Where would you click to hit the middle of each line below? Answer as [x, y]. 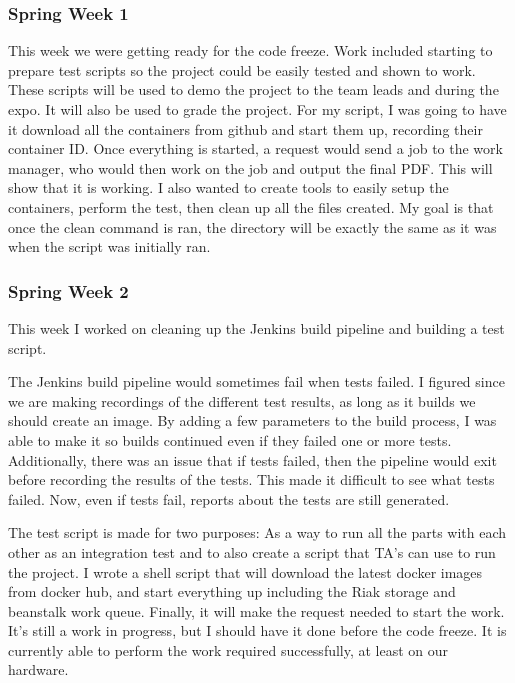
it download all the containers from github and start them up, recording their [245, 128]
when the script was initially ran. [109, 246]
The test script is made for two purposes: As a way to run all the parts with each [257, 532]
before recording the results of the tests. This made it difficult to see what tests [251, 479]
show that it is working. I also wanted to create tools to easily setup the [228, 187]
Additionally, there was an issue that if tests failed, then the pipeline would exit [252, 459]
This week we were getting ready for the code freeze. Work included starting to [250, 50]
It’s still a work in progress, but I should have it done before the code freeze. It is [257, 630]
